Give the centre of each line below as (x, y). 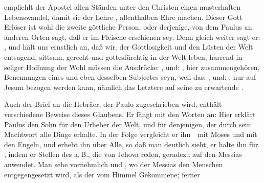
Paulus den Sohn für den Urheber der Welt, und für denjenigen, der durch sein (128, 124)
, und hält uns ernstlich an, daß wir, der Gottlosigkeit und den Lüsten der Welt (129, 47)
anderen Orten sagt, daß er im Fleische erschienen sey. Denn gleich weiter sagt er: (132, 37)
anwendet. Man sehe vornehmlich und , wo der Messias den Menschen (114, 164)
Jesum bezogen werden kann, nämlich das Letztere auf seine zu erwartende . (124, 87)
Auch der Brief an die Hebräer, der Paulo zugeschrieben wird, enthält (113, 104)
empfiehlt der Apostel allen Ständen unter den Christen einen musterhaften (123, 7)
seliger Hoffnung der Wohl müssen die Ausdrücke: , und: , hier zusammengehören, (132, 67)
